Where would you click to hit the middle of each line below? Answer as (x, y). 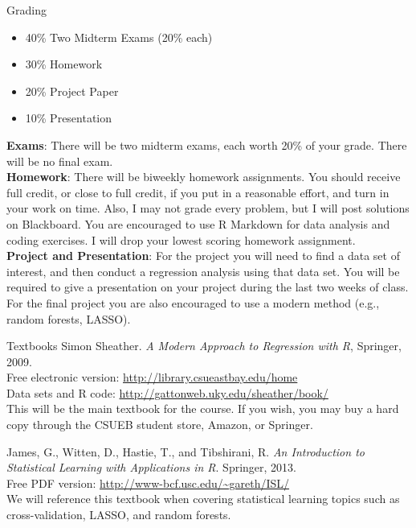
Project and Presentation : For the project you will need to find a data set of (203, 256)
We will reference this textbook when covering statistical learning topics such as (203, 499)
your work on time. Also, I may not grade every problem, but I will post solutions (208, 208)
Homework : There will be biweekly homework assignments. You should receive (204, 177)
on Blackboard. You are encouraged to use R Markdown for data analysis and (198, 223)
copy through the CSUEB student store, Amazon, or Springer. (160, 425)
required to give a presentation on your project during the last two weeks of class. (208, 287)
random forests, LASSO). (69, 318)
